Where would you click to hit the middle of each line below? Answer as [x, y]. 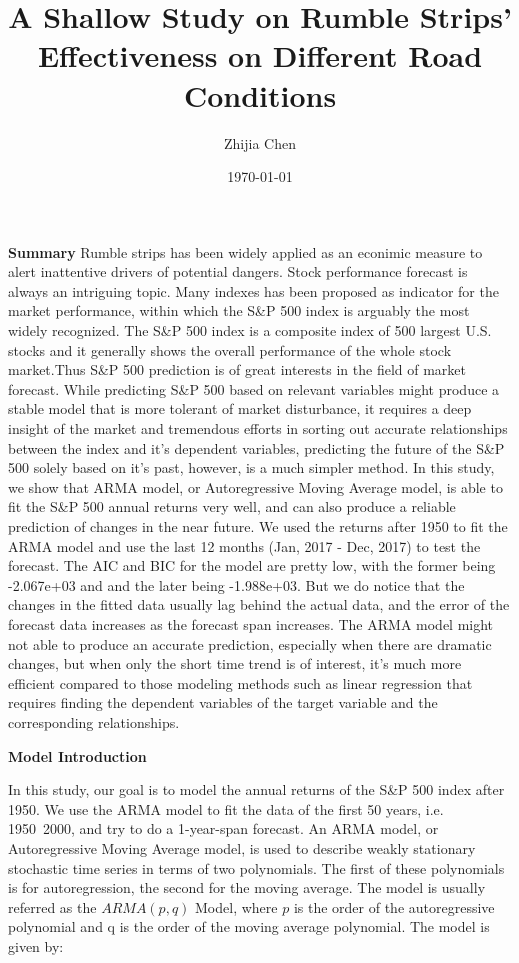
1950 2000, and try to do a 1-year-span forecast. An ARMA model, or [223, 828]
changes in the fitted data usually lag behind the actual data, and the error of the [259, 604]
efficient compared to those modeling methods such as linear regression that [240, 682]
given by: [36, 945]
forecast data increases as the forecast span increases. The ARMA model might [251, 623]
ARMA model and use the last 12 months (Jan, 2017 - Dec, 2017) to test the [244, 545]
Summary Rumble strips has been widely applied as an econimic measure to [245, 251]
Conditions [260, 94]
